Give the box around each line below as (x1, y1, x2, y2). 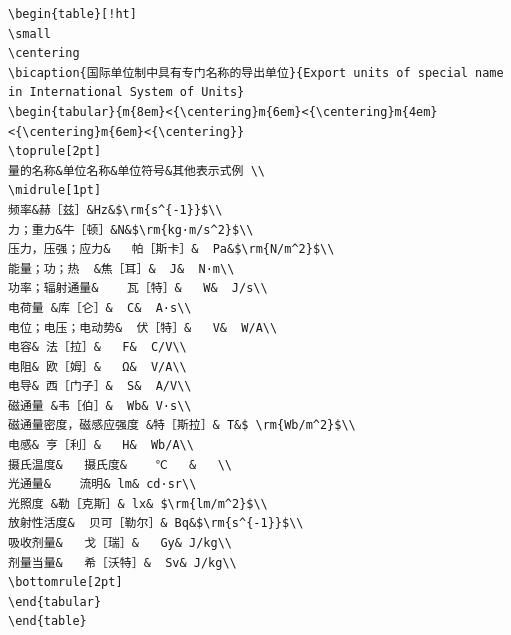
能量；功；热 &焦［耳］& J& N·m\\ (8, 261, 235, 276)
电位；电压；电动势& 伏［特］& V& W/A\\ (8, 320, 278, 335)
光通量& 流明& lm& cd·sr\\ (8, 477, 197, 492)
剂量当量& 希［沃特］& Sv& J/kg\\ (8, 555, 237, 570)
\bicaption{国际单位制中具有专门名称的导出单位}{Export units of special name (8, 65, 504, 80)
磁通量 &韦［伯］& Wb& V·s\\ (8, 398, 192, 413)
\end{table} (8, 614, 87, 629)
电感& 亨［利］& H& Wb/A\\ (8, 438, 194, 453)
